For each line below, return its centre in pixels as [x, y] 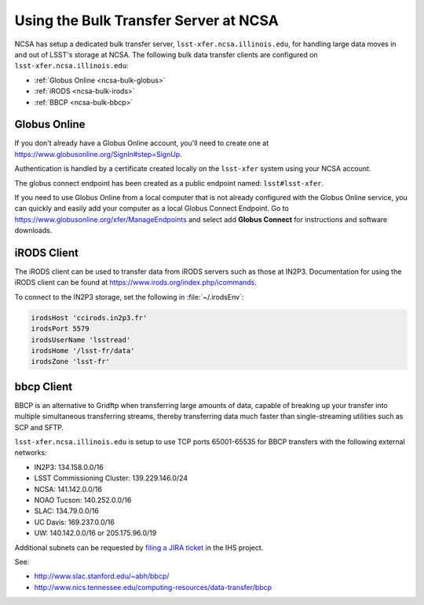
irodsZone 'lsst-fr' [70, 362]
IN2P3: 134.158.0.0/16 [69, 467]
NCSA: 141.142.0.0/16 [68, 489]
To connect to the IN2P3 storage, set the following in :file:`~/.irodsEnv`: [129, 297]
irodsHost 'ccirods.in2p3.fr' [89, 317]
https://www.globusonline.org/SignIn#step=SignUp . [98, 154]
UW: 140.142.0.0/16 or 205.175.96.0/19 [95, 533]
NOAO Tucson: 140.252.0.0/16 [83, 500]
